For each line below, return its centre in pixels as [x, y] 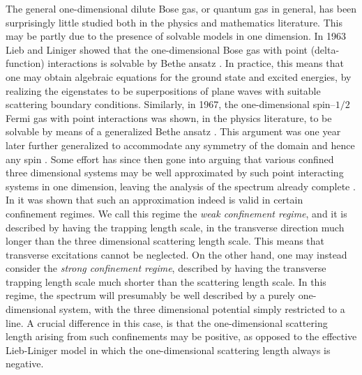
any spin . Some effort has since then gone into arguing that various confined [170, 159]
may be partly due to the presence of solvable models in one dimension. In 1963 [176, 36]
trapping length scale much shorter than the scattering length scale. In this [166, 281]
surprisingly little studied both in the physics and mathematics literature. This [174, 22]
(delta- [325, 49]
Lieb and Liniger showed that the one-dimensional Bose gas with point [157, 49]
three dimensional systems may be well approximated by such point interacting [175, 173]
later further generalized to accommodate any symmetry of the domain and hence [180, 145]
